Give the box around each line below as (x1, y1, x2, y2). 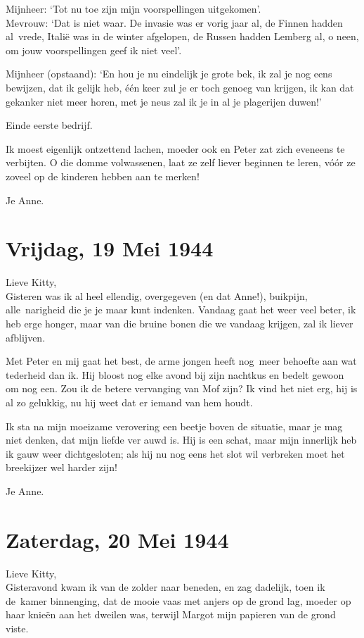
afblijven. (6, 330, 46, 344)
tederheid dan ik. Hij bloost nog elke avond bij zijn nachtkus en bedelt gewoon (6, 367, 344, 382)
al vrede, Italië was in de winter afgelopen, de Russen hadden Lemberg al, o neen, (6, 29, 359, 44)
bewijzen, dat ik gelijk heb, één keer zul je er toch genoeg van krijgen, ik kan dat (6, 80, 354, 94)
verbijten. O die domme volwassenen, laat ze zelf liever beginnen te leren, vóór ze (6, 155, 356, 170)
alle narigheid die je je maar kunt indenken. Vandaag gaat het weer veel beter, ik (6, 302, 356, 317)
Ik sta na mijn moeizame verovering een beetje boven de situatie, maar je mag (6, 418, 343, 433)
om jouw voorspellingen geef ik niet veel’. (6, 42, 182, 57)
